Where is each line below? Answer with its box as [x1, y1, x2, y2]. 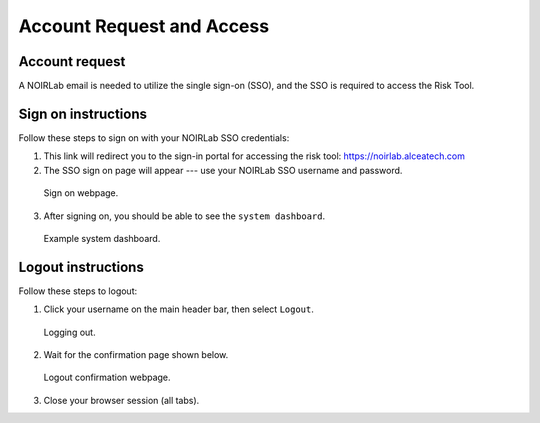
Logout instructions [18, 258, 144, 275]
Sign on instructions [18, 105, 147, 122]
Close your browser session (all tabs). [43, 394, 200, 406]
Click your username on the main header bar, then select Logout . [43, 303, 314, 315]
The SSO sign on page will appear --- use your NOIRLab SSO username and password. [43, 164, 403, 176]
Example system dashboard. [43, 232, 161, 244]
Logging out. [43, 326, 96, 338]
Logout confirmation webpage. [43, 371, 171, 384]
